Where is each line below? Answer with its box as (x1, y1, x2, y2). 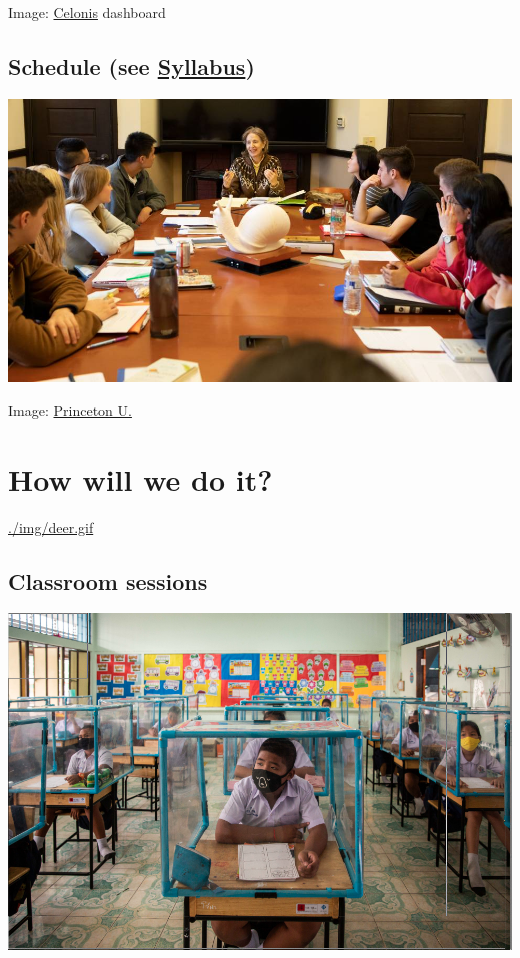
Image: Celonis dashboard (8, 2, 166, 22)
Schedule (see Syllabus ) (8, 50, 255, 81)
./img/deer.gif (8, 516, 94, 537)
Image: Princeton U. (8, 399, 132, 420)
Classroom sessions (8, 565, 208, 596)
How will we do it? (8, 458, 273, 499)
